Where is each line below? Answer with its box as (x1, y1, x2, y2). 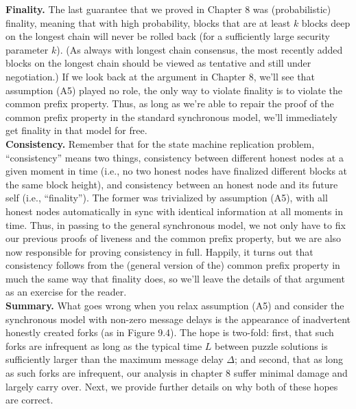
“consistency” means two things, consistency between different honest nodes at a (5, 150, 344, 164)
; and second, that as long (234, 352, 343, 366)
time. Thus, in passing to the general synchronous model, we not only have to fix (5, 217, 346, 232)
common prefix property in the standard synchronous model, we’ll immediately (5, 109, 337, 124)
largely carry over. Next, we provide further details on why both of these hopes (5, 379, 338, 393)
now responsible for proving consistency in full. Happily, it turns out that (5, 244, 313, 258)
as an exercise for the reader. (5, 285, 127, 299)
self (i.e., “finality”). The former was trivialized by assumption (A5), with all (5, 190, 328, 205)
